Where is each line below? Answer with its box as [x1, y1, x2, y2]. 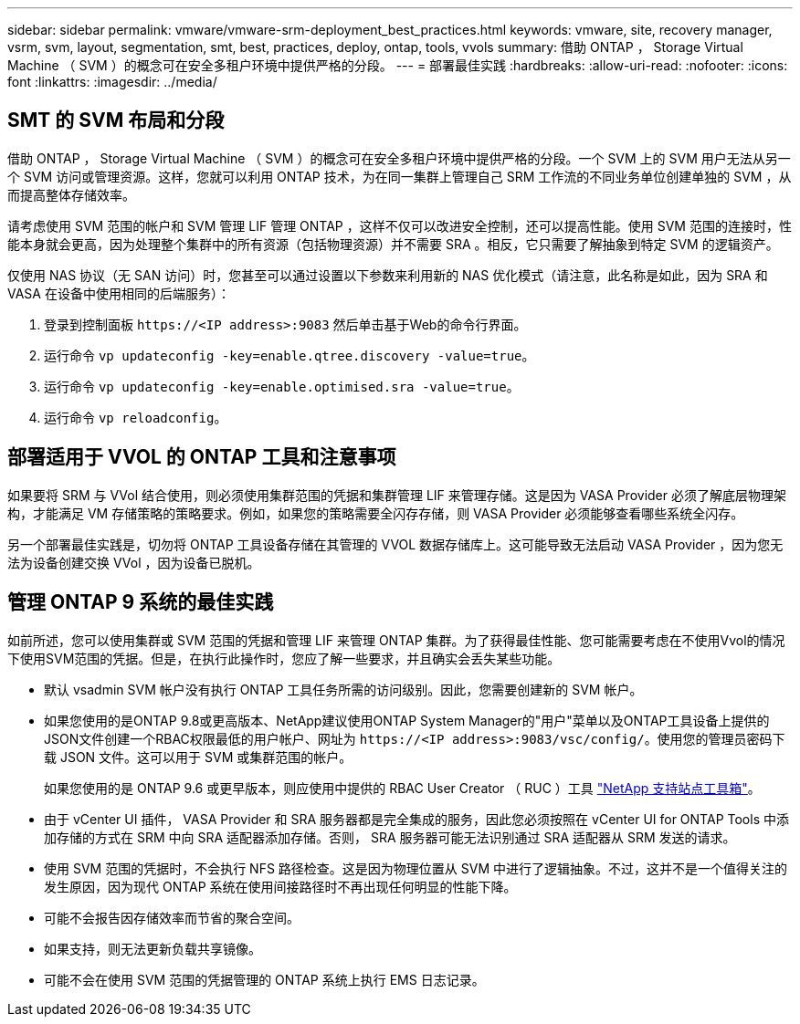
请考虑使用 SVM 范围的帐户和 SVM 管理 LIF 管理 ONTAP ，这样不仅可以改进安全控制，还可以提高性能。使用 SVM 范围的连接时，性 [7, 217, 792, 234]
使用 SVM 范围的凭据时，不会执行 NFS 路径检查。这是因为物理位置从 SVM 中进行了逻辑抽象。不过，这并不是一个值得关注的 [44, 860, 787, 876]
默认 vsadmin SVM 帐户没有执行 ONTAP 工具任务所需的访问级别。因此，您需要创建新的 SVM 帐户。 [44, 681, 643, 697]
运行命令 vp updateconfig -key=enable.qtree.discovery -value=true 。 [44, 347, 535, 363]
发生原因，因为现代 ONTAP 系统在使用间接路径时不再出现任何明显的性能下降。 [44, 878, 517, 894]
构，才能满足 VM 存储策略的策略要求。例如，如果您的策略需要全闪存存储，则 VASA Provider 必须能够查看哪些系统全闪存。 [7, 505, 744, 521]
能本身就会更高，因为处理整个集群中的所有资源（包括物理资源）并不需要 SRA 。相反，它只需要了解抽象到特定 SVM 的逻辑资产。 [7, 235, 779, 252]
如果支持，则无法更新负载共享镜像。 [44, 940, 261, 956]
